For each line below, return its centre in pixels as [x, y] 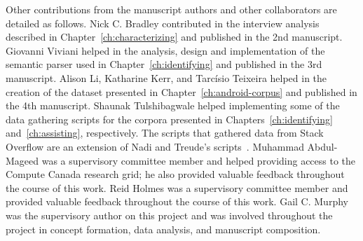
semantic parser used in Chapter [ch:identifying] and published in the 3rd [164, 64]
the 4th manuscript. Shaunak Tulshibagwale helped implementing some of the [173, 105]
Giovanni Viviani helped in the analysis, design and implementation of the [165, 50]
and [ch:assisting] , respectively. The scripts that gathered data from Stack [165, 133]
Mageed [22, 160]
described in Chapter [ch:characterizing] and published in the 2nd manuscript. [174, 37]
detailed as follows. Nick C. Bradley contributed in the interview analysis [163, 23]
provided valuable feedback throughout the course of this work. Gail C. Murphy [177, 201]
